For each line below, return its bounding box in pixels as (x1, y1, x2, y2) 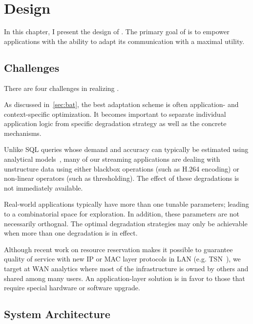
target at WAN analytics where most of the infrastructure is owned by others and (4, 263, 249, 274)
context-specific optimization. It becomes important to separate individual (4, 108, 226, 119)
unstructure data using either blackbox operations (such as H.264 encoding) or (4, 163, 239, 173)
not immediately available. (4, 182, 83, 193)
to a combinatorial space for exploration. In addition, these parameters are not (4, 209, 239, 219)
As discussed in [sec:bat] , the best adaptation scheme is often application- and (4, 99, 239, 109)
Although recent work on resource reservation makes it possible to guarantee (4, 244, 233, 254)
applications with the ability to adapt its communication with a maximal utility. (4, 36, 245, 46)
